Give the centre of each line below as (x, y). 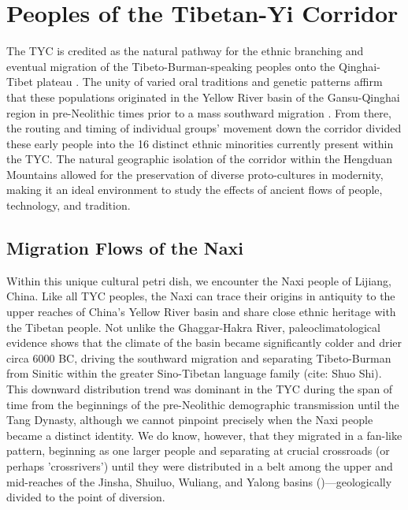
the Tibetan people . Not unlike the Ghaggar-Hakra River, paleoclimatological (193, 327)
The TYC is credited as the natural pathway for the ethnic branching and (185, 51)
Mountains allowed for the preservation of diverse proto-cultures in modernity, (195, 174)
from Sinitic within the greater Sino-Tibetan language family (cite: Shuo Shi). (194, 373)
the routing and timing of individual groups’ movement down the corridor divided (204, 128)
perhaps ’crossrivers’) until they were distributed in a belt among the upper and (200, 465)
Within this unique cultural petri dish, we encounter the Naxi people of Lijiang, (199, 280)
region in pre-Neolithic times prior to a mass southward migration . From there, (199, 112)
